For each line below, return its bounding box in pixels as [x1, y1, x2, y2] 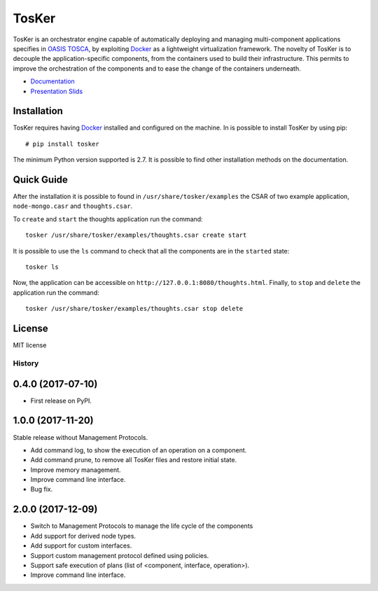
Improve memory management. [30, 466, 122, 474]
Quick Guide [13, 174, 68, 186]
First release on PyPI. [30, 396, 92, 405]
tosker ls [25, 263, 59, 271]
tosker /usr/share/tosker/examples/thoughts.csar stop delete [25, 305, 244, 313]
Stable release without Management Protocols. [13, 433, 148, 441]
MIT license [13, 341, 47, 349]
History [13, 358, 39, 368]
